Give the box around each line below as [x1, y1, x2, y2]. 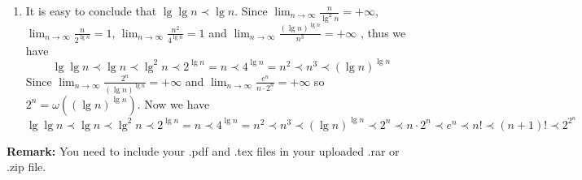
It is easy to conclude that [25, 2, 157, 19]
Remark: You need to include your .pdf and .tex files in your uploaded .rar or [7, 142, 400, 159]
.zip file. [7, 158, 46, 175]
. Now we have [137, 95, 210, 112]
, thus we [360, 24, 406, 41]
